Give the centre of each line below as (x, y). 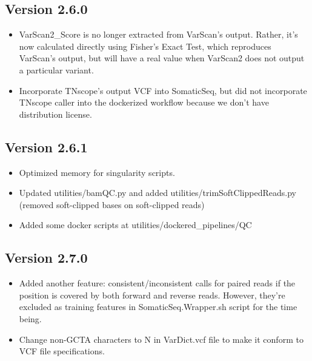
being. (30, 318)
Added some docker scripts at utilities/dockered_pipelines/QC (135, 225)
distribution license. (55, 114)
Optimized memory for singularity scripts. (97, 172)
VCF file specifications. (62, 351)
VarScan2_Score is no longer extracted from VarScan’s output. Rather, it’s (158, 34)
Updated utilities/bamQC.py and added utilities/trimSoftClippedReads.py (158, 193)
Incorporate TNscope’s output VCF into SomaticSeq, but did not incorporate (163, 90)
